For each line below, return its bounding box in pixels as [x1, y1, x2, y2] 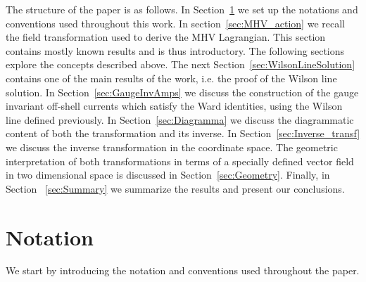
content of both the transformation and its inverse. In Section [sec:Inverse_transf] [6, 126, 360, 141]
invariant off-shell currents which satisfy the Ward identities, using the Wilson [6, 98, 343, 113]
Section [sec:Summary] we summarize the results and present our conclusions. [6, 181, 345, 196]
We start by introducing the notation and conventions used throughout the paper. [6, 263, 360, 278]
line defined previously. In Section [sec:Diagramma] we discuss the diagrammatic [6, 112, 354, 127]
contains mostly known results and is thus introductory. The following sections [6, 43, 345, 58]
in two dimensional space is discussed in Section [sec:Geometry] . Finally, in [6, 167, 330, 182]
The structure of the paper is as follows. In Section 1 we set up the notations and [6, 2, 358, 16]
